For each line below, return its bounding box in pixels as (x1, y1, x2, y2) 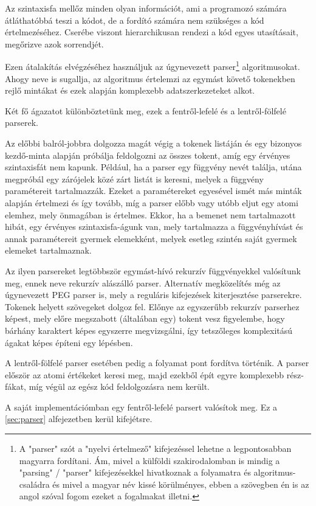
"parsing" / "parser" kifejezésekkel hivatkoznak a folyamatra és (19, 466, 251, 479)
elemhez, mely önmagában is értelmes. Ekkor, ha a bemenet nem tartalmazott (5, 208, 296, 221)
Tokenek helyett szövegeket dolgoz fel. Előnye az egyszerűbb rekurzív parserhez (5, 300, 300, 313)
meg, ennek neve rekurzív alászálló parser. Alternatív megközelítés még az (5, 276, 281, 289)
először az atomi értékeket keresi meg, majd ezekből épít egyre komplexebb (5, 368, 284, 381)
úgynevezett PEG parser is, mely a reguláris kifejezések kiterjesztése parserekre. (5, 288, 302, 301)
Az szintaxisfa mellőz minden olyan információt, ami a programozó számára (5, 2, 287, 14)
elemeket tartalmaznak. (5, 244, 92, 257)
